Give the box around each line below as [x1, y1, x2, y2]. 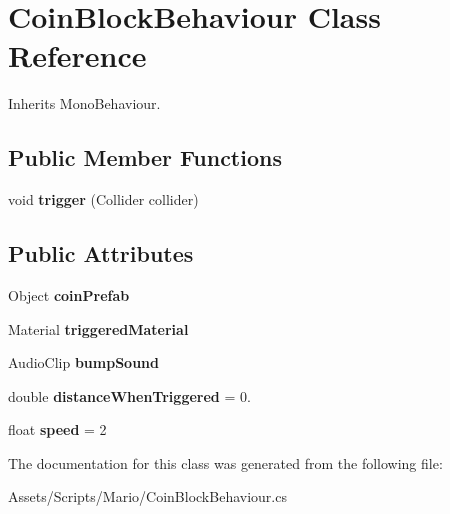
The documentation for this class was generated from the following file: [8, 452, 443, 473]
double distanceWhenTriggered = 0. [8, 385, 251, 406]
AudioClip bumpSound [8, 352, 159, 373]
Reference [8, 35, 147, 76]
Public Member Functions [8, 142, 282, 173]
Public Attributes [8, 238, 194, 269]
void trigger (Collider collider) [8, 189, 199, 210]
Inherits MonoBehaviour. [8, 93, 161, 114]
